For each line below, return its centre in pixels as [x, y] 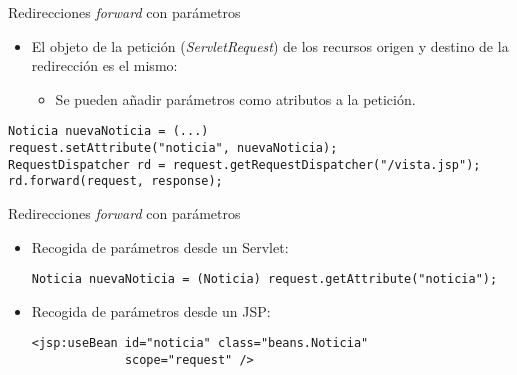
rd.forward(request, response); [115, 181]
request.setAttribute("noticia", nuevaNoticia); [173, 148]
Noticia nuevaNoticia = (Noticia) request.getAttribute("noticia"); [264, 279]
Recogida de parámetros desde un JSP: [151, 310]
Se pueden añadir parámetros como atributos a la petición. [235, 98]
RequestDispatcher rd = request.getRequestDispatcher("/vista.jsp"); [244, 164]
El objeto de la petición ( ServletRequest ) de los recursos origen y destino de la [270, 45]
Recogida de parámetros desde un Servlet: [160, 246]
